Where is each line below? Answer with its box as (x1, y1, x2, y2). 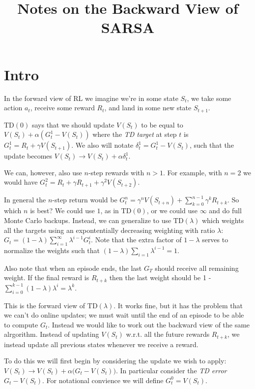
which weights (201, 215, 244, 225)
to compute (4, 319, 38, 329)
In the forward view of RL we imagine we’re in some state (4, 93, 178, 103)
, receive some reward (30, 102, 95, 113)
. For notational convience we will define (42, 375, 164, 385)
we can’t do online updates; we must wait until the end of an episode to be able (4, 310, 244, 320)
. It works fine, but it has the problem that (113, 300, 243, 310)
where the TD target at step (92, 129, 177, 139)
